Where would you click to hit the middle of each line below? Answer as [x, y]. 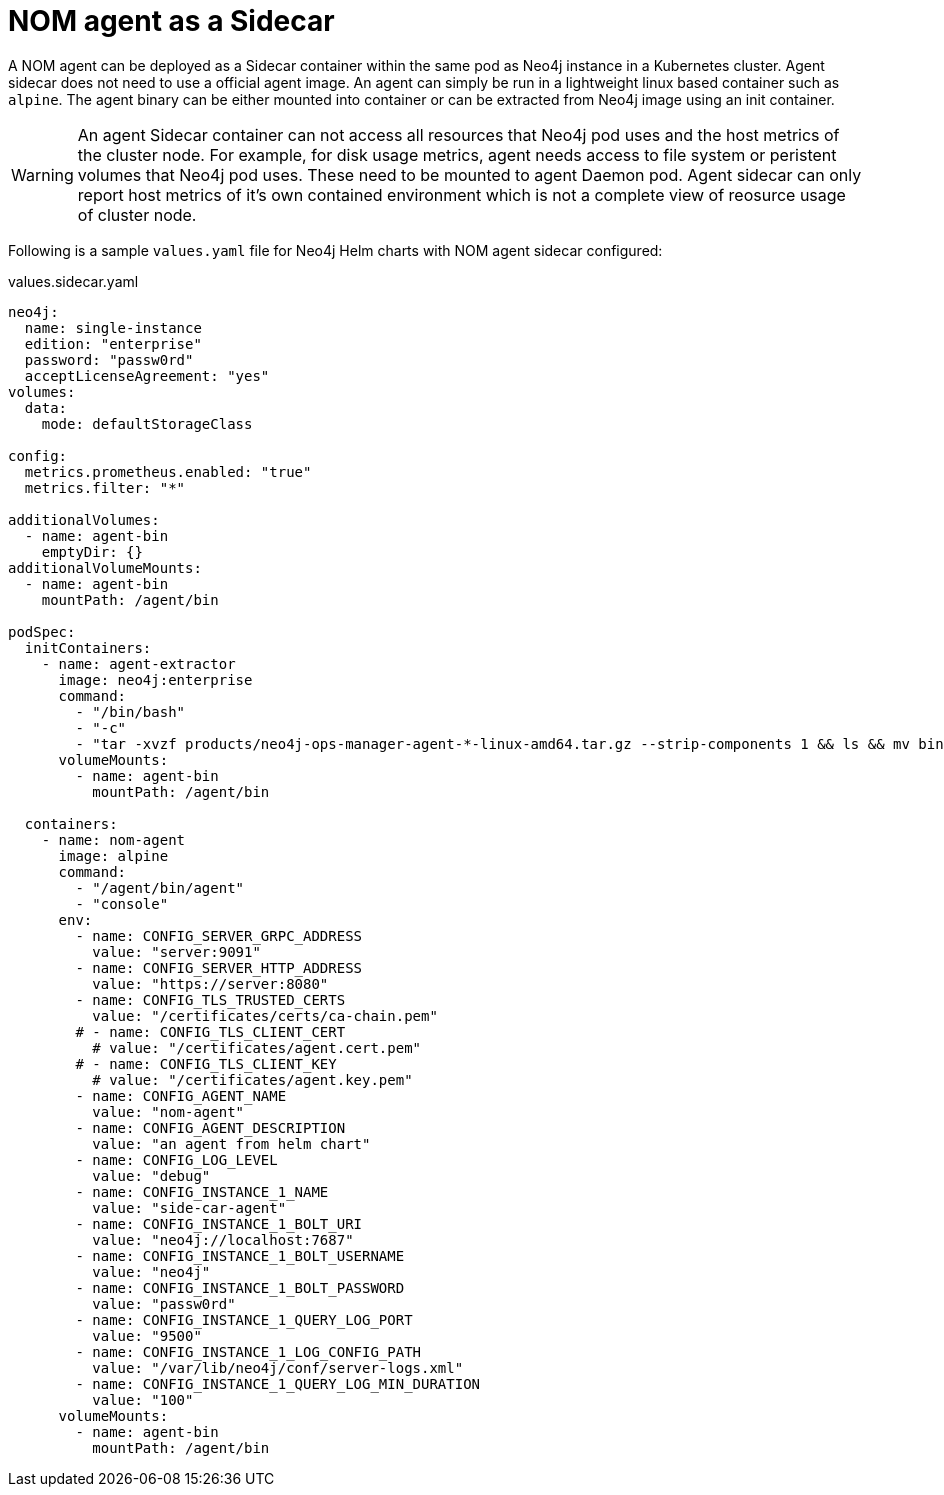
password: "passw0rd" [109, 359]
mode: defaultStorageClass [147, 423]
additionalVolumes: [84, 519]
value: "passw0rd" [164, 1303]
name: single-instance [113, 327]
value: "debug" [151, 1175]
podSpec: [42, 631]
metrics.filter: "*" [105, 487]
